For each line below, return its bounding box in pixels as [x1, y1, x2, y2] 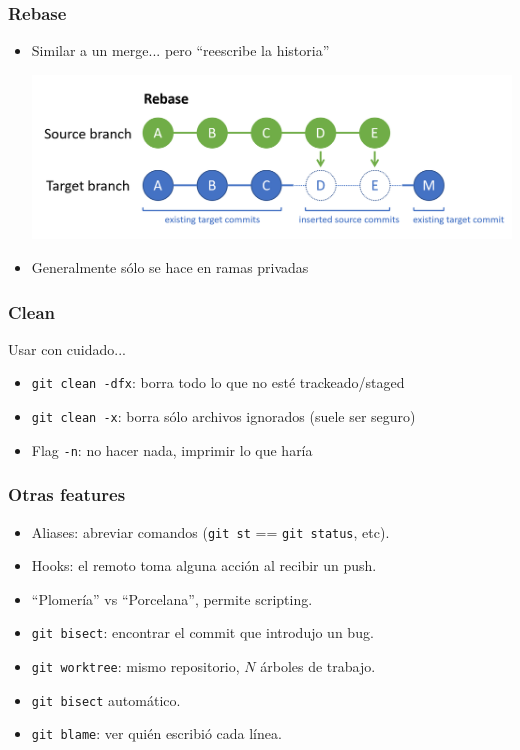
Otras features [8, 482, 126, 507]
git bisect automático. [31, 689, 181, 710]
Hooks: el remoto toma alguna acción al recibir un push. [31, 555, 377, 576]
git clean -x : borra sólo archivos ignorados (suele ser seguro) [31, 406, 416, 427]
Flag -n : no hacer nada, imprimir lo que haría [31, 439, 313, 460]
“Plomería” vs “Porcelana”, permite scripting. [31, 588, 313, 609]
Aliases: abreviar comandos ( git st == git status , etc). [31, 521, 390, 542]
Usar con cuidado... [8, 338, 126, 359]
